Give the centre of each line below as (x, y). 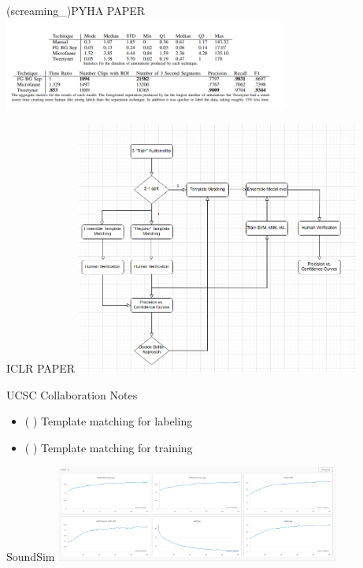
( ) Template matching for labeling (109, 421)
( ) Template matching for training (109, 447)
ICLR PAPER (41, 368)
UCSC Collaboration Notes (72, 394)
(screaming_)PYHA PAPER (76, 10)
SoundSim (31, 557)
